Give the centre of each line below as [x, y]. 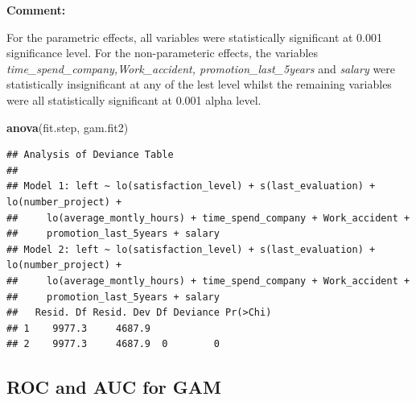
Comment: [36, 10]
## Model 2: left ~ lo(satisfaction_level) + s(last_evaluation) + [191, 249]
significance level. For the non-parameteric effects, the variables [163, 53]
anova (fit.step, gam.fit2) [68, 127]
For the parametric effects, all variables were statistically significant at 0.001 [195, 37]
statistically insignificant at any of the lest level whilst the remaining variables [199, 84]
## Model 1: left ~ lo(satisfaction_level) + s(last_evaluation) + [191, 186]
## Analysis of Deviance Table [90, 155]
